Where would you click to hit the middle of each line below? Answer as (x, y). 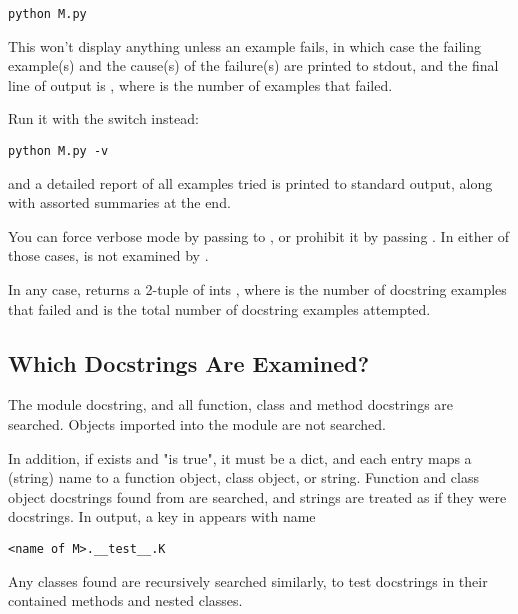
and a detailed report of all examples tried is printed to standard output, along (250, 182)
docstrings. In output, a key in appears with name (162, 516)
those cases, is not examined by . (108, 255)
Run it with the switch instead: (103, 118)
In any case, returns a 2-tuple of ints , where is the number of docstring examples (257, 289)
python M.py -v (58, 151)
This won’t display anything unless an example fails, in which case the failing (244, 45)
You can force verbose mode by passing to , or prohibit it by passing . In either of (259, 235)
